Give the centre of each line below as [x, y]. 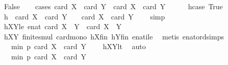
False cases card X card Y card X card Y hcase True [113, 6]
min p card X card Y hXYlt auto [78, 46]
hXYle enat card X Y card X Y [63, 26]
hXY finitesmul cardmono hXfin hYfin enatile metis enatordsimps [114, 36]
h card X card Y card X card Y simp [84, 16]
